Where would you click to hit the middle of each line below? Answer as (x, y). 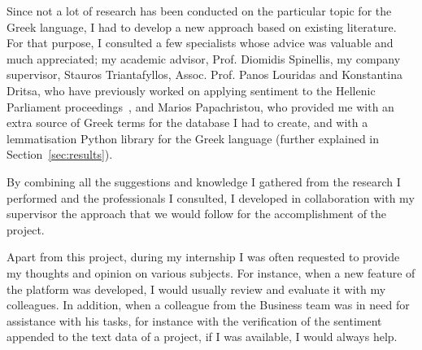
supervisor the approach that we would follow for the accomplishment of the (197, 214)
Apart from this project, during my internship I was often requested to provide (203, 257)
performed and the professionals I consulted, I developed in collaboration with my (211, 197)
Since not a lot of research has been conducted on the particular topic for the (199, 11)
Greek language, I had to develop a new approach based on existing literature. (202, 26)
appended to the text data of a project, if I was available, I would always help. (202, 337)
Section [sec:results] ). (60, 154)
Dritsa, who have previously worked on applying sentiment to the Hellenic (191, 90)
